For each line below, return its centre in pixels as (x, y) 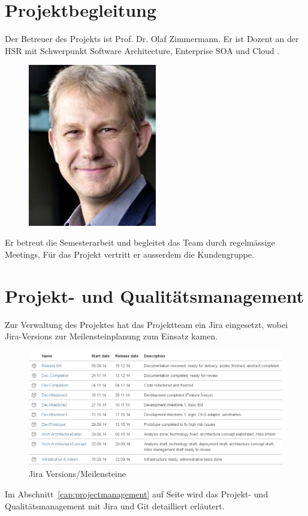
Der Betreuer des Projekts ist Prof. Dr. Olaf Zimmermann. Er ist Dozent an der (152, 39)
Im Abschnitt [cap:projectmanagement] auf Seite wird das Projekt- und (137, 494)
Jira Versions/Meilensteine (77, 474)
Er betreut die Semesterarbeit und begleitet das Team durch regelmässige (140, 242)
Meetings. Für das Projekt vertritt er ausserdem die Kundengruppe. (130, 254)
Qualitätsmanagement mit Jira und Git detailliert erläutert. (115, 505)
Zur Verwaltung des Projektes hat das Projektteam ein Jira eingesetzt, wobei (147, 324)
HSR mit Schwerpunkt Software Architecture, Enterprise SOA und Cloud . (142, 50)
